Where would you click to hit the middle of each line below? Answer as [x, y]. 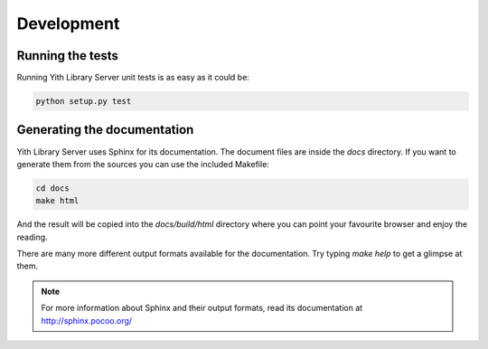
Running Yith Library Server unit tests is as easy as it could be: [133, 78]
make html [57, 201]
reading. [33, 237]
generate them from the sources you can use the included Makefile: [143, 164]
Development [68, 24]
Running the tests [68, 56]
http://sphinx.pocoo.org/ [87, 320]
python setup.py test [84, 101]
